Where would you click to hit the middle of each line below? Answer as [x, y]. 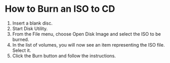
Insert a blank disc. [32, 23]
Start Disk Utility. [30, 28]
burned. [21, 39]
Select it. [22, 50]
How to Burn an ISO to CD [60, 9]
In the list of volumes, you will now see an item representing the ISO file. [88, 45]
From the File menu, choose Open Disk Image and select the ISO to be [87, 34]
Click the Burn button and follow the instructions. [64, 56]
